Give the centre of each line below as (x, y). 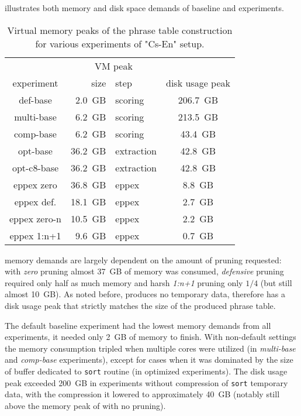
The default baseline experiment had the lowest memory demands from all (138, 325)
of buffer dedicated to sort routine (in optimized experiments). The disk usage (146, 371)
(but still (276, 282)
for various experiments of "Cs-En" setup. (120, 43)
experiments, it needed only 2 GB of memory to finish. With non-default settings (150, 337)
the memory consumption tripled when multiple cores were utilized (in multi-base (150, 348)
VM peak (114, 66)
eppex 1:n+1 (35, 235)
